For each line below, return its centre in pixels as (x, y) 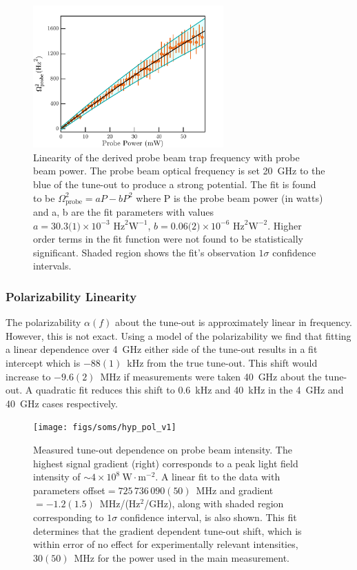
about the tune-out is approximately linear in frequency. (234, 322)
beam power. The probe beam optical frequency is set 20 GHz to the (179, 171)
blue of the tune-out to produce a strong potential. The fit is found (175, 184)
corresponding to (69, 517)
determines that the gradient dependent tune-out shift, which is (167, 530)
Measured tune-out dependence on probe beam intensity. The (163, 450)
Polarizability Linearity (71, 296)
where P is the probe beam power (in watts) (229, 197)
